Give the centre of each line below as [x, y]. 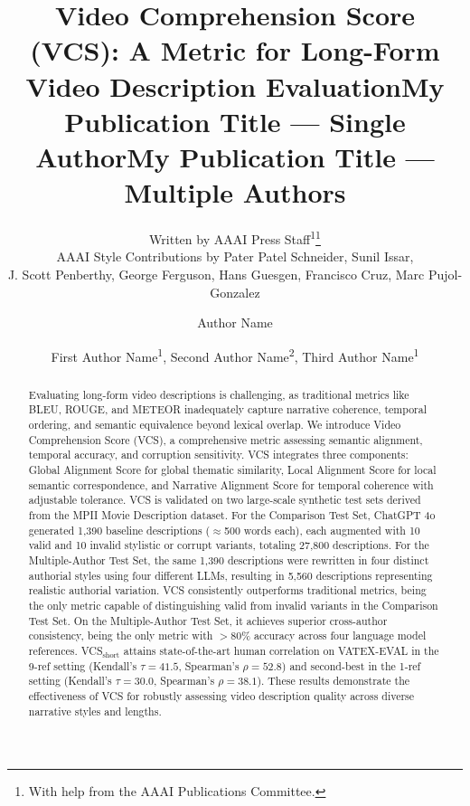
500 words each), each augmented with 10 [322, 530]
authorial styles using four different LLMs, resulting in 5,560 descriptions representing [230, 575]
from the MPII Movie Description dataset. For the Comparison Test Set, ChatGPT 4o [232, 514]
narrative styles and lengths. [95, 711]
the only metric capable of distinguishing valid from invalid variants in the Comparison [233, 605]
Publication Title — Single [235, 121]
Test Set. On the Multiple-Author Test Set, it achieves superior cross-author [208, 620]
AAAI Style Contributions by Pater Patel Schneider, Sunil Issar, [235, 256]
